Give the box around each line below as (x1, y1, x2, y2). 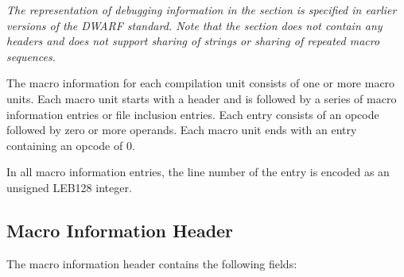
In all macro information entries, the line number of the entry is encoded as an (6, 164, 390, 180)
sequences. (6, 48, 56, 64)
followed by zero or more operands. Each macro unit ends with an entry (6, 121, 357, 138)
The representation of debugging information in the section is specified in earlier (6, 2, 397, 17)
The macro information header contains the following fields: (6, 255, 297, 271)
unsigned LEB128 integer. (6, 179, 132, 195)
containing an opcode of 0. (6, 137, 135, 153)
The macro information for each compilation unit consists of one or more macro (6, 75, 395, 91)
